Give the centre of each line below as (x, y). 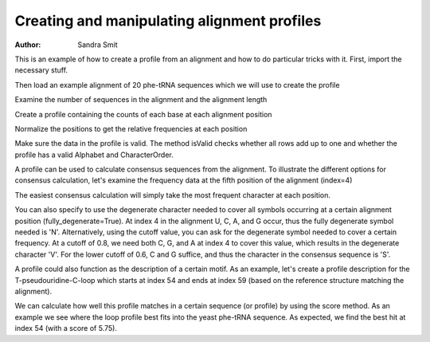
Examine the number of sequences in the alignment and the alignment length (141, 100)
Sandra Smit (98, 45)
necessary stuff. (41, 70)
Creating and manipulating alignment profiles (168, 21)
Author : (28, 45)
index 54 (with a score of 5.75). (66, 328)
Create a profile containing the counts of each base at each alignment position (143, 114)
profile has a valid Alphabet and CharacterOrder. (94, 155)
